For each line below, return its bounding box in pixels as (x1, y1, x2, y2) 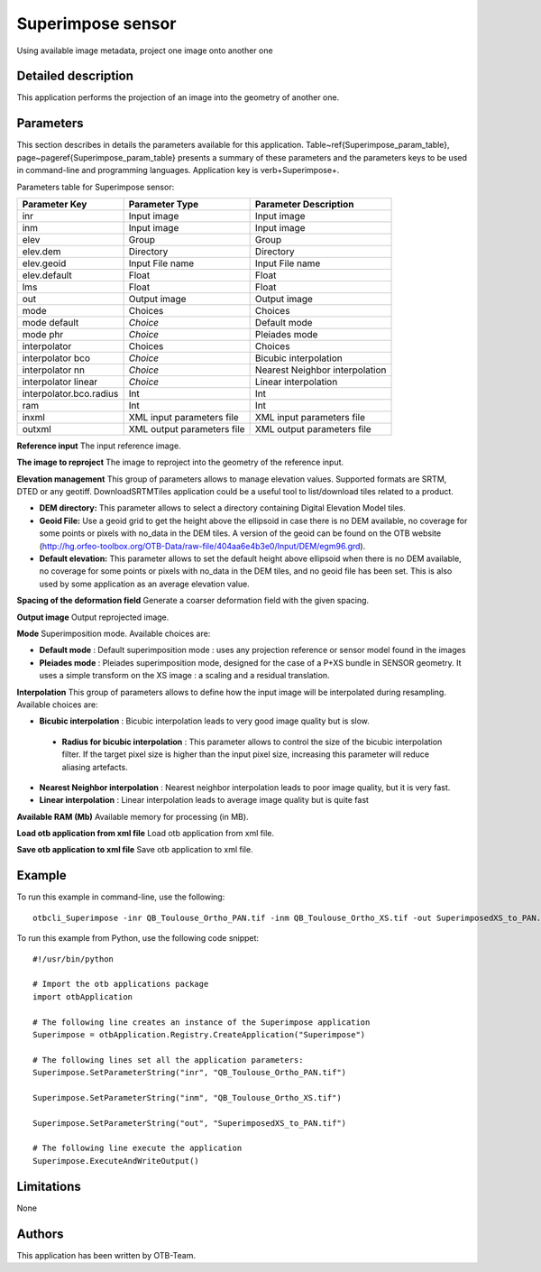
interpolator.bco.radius (22, 387, 119, 400)
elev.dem (22, 244, 61, 257)
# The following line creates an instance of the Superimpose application (32, 1017, 371, 1028)
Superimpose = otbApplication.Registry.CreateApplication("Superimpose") (32, 1029, 366, 1039)
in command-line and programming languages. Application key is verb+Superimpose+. (16, 165, 340, 176)
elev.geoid (22, 257, 67, 270)
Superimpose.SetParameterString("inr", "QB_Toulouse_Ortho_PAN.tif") (32, 1067, 347, 1078)
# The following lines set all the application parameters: (32, 1055, 304, 1065)
